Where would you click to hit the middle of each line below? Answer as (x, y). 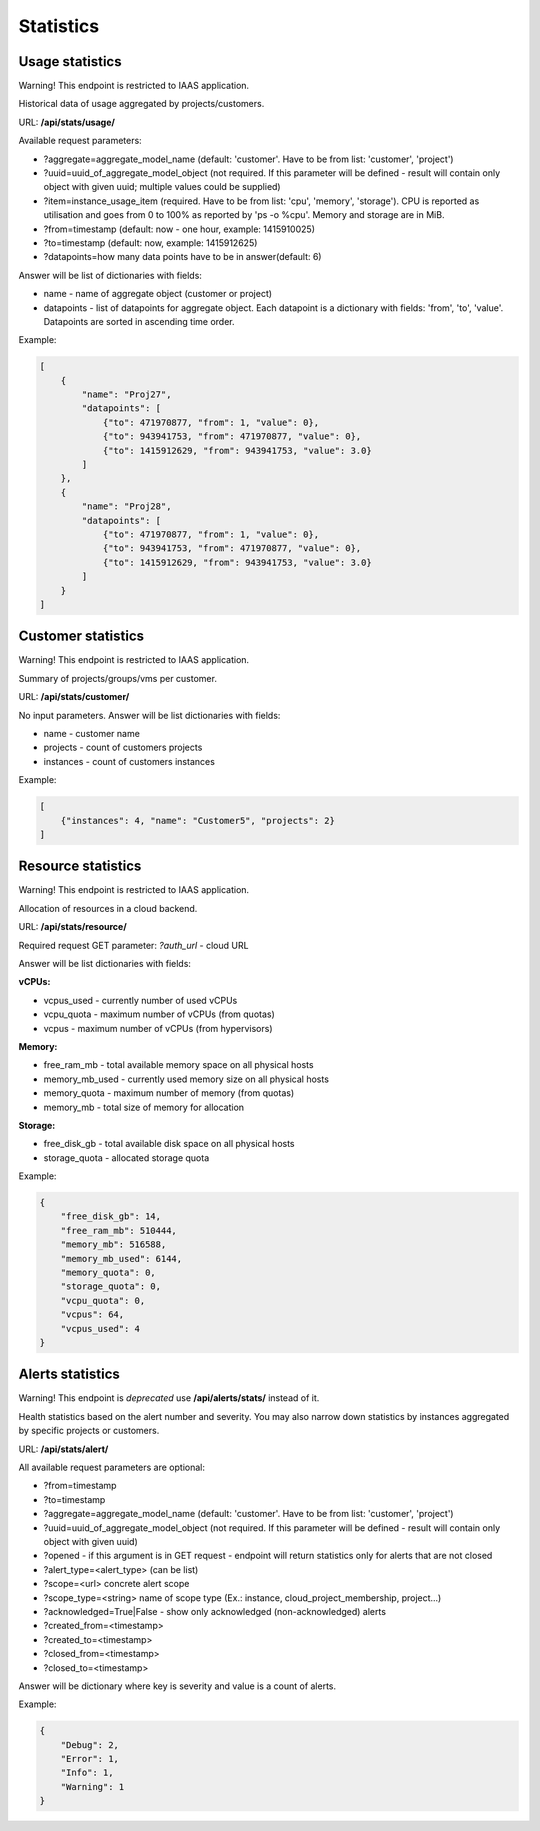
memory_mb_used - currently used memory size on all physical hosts (186, 1079)
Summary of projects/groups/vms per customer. (117, 678)
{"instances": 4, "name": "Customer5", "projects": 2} (197, 820)
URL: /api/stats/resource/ (72, 927)
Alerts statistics (69, 1374)
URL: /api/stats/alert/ (63, 1449)
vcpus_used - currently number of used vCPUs (140, 1000)
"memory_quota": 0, (108, 1273)
